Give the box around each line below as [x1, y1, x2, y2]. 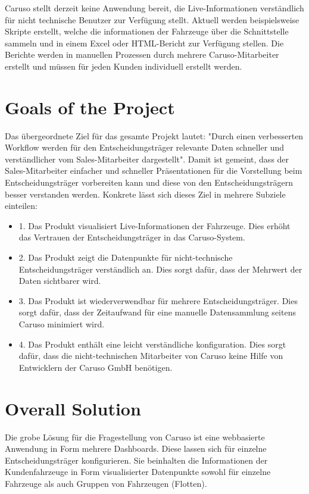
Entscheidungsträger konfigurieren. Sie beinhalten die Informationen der [5, 454, 268, 466]
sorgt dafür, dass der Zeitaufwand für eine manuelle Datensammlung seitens [18, 306, 296, 318]
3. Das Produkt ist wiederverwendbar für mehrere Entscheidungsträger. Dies [18, 294, 298, 307]
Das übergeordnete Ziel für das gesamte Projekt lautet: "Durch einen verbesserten [5, 129, 304, 142]
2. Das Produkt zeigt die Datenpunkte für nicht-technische [18, 251, 233, 264]
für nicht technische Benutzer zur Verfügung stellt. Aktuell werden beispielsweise [5, 13, 299, 26]
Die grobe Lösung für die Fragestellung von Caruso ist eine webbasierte [5, 430, 265, 443]
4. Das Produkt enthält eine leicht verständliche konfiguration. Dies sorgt [18, 337, 286, 350]
